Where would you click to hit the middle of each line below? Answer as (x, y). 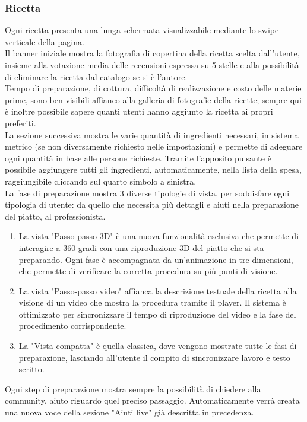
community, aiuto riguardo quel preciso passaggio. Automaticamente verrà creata (152, 400)
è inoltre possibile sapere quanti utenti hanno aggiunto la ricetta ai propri (139, 111)
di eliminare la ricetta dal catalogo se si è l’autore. (96, 76)
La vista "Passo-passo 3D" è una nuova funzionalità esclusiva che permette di (159, 236)
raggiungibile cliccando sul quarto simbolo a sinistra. (101, 181)
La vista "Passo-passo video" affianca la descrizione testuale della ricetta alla (158, 291)
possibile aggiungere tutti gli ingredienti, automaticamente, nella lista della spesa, (153, 169)
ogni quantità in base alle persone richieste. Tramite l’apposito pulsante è (138, 158)
